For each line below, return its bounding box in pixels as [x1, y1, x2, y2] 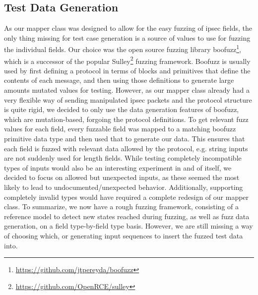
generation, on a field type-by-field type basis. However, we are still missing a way [4, 221, 253, 231]
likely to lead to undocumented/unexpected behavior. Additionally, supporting [4, 182, 243, 192]
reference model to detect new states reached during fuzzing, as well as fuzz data [4, 211, 250, 221]
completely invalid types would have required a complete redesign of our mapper [4, 191, 249, 202]
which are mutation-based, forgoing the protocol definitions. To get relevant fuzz [4, 114, 249, 124]
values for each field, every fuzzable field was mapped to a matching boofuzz [4, 123, 236, 134]
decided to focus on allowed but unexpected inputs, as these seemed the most [4, 172, 240, 182]
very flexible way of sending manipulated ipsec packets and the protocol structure [4, 94, 252, 105]
